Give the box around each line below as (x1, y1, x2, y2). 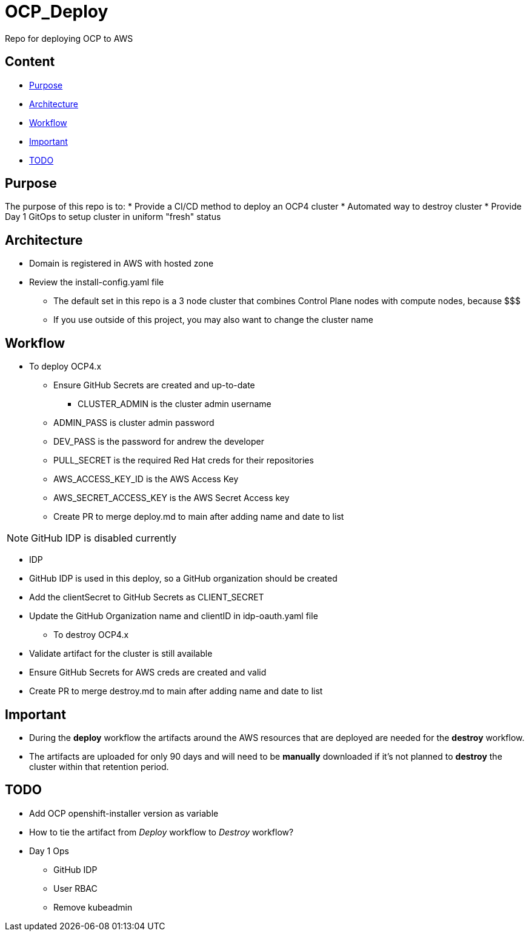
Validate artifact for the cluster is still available (29, 648, 213, 659)
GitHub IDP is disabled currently (31, 532, 177, 545)
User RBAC (53, 883, 98, 894)
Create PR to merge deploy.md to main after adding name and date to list (53, 511, 344, 522)
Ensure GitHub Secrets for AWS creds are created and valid (29, 667, 267, 678)
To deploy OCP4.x (29, 361, 102, 372)
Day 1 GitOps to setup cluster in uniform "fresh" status (5, 211, 221, 222)
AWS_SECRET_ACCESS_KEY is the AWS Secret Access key (53, 493, 290, 503)
